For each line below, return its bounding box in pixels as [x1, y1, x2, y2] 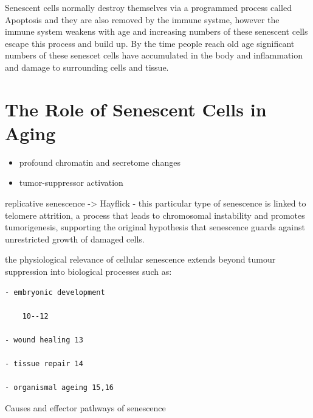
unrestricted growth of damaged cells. [5, 232, 145, 245]
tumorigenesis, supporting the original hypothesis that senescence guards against [5, 221, 305, 233]
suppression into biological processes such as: [5, 265, 172, 278]
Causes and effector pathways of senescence [5, 401, 166, 414]
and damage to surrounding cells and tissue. [5, 60, 169, 73]
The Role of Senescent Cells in [5, 96, 267, 121]
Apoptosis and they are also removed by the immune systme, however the [5, 13, 280, 26]
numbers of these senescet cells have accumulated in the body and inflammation [5, 49, 303, 62]
